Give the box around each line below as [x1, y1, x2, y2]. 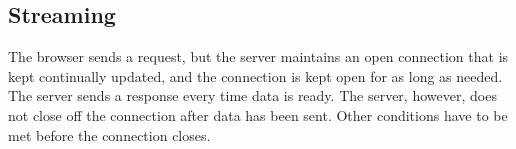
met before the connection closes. [8, 124, 211, 145]
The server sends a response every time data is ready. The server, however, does [8, 85, 497, 106]
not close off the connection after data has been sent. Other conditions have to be [8, 104, 508, 125]
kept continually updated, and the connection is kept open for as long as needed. [8, 65, 503, 86]
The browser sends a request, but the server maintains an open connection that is [8, 46, 509, 67]
